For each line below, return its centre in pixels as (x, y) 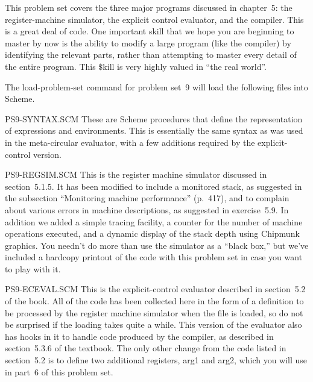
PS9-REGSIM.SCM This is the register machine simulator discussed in (136, 174)
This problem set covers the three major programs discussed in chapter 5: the (149, 7)
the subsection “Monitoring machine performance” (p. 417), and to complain (147, 198)
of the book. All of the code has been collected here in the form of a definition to (154, 301)
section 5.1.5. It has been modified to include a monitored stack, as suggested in (153, 186)
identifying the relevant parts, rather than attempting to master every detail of (151, 55)
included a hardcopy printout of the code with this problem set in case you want (154, 257)
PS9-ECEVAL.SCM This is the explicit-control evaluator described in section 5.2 (155, 289)
